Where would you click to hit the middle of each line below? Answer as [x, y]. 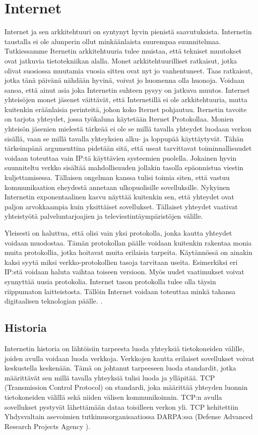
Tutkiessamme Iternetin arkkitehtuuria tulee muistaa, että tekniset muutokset [123, 51]
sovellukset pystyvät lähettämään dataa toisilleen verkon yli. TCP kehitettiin [122, 406]
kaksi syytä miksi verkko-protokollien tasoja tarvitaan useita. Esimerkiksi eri [121, 262]
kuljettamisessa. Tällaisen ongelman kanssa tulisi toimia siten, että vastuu [117, 177]
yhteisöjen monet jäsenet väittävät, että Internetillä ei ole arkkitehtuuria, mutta [126, 99]
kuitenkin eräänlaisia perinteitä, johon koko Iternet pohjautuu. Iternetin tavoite [126, 109]
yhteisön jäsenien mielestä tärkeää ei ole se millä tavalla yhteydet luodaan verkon [128, 129]
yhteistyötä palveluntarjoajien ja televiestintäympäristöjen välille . [104, 216]
